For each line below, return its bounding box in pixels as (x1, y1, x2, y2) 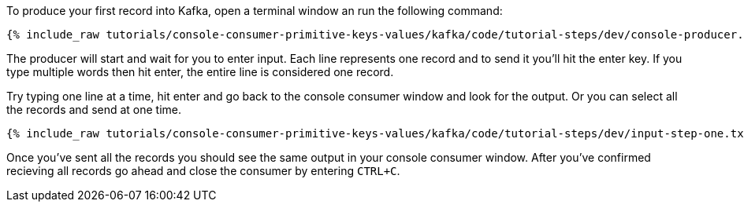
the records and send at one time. (6, 103, 182, 116)
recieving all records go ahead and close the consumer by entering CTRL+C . (6, 164, 400, 177)
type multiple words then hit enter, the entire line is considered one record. (6, 65, 394, 78)
